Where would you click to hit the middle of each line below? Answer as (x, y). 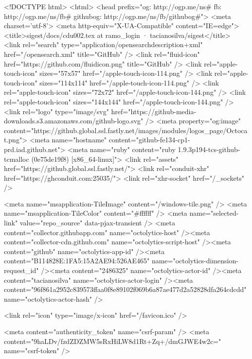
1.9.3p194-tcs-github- (209, 149)
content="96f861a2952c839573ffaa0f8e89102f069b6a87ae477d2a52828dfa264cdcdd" (125, 289)
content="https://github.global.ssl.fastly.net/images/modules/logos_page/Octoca (126, 130)
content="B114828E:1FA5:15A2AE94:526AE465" (77, 261)
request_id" (21, 270)
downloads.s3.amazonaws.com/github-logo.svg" (74, 121)
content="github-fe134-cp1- (149, 140)
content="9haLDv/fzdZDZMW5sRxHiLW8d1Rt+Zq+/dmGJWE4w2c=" (113, 341)
